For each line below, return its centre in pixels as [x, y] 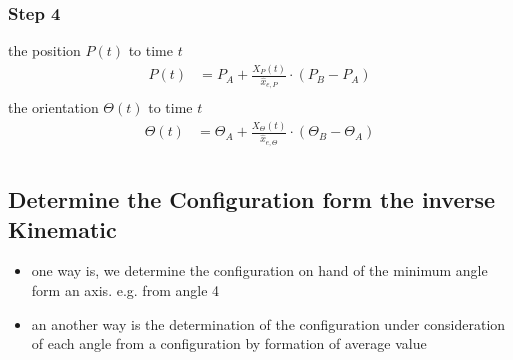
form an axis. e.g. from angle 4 [125, 289]
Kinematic [62, 228]
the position [44, 50]
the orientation [53, 107]
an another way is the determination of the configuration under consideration [268, 323]
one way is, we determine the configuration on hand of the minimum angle [259, 270]
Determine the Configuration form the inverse [252, 199]
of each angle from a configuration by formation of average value [229, 343]
